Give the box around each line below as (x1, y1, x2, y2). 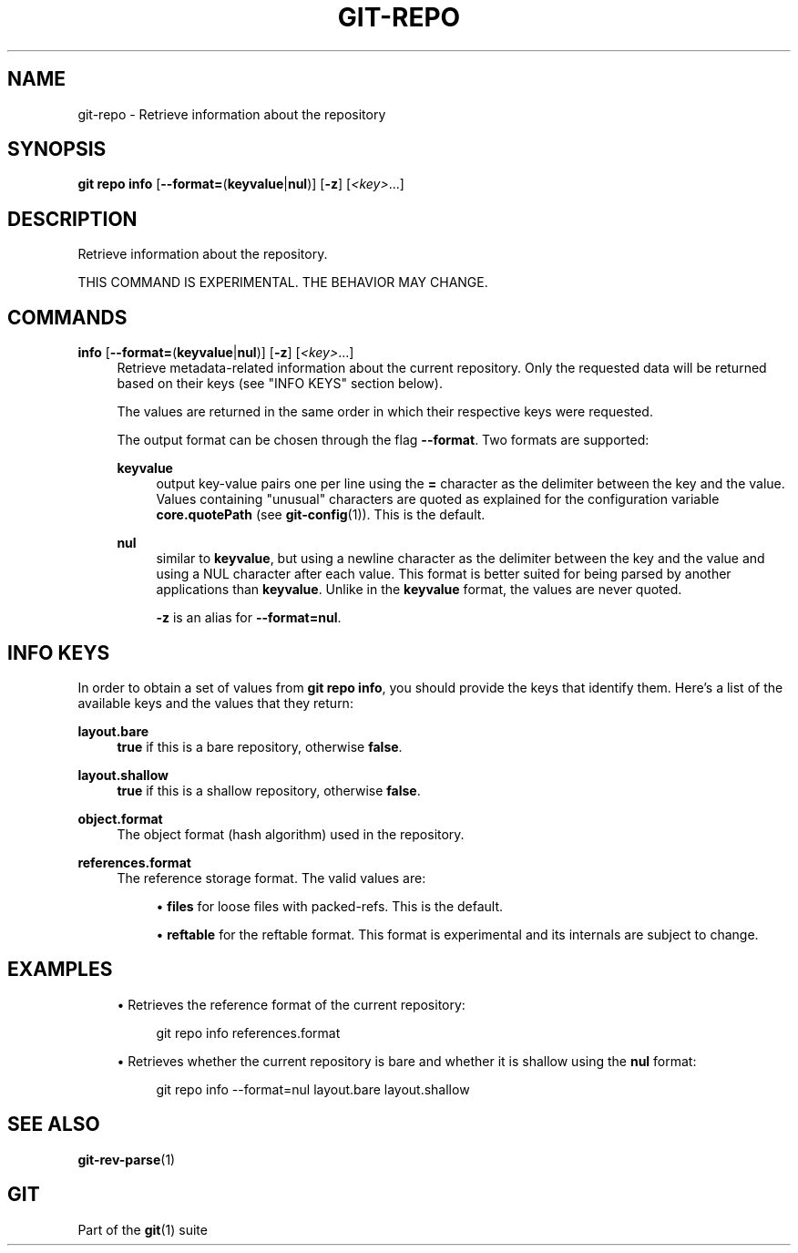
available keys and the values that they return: (77, 694, 353, 711)
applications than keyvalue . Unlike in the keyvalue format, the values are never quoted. (156, 581, 682, 598)
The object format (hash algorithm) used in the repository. (117, 826, 465, 842)
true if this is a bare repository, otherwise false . (117, 738, 403, 755)
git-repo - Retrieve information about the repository (77, 106, 386, 122)
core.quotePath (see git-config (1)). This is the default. (156, 507, 486, 523)
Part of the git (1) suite (77, 1221, 208, 1238)
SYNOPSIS (7, 138, 107, 161)
